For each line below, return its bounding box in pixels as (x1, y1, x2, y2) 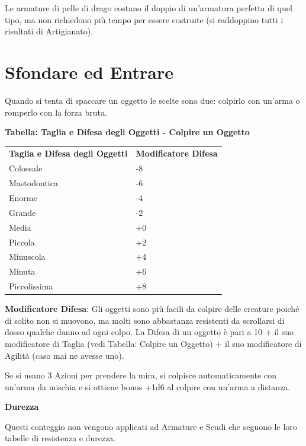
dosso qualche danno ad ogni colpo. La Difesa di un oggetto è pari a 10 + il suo (5, 326, 294, 338)
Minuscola (9, 250, 46, 263)
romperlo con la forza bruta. (5, 106, 107, 118)
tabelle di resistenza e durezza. (5, 432, 116, 444)
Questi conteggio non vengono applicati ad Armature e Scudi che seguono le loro (5, 420, 297, 432)
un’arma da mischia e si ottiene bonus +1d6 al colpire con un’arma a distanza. (5, 380, 291, 393)
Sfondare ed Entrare (5, 59, 174, 84)
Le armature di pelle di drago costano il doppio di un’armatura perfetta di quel (5, 2, 292, 14)
